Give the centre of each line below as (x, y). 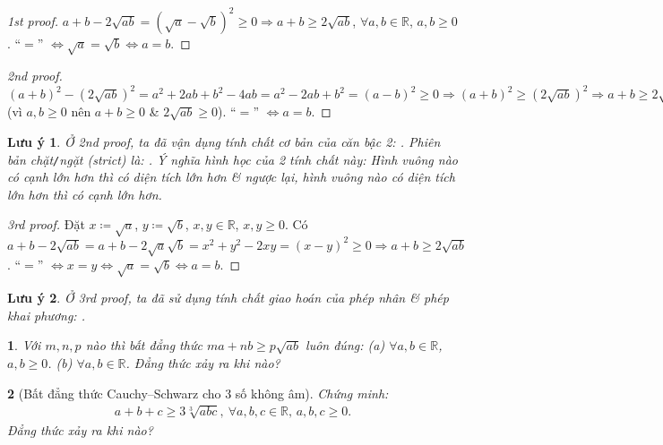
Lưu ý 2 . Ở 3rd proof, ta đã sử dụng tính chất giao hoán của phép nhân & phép (228, 298)
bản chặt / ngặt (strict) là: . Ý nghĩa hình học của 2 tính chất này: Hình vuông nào (232, 159)
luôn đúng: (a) (345, 345)
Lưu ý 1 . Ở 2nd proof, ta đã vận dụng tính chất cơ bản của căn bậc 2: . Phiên (224, 141)
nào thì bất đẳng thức (144, 345)
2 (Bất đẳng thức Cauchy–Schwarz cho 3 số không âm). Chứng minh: (198, 393)
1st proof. (33, 20)
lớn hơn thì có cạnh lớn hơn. (85, 194)
